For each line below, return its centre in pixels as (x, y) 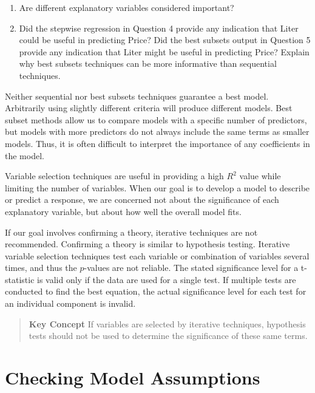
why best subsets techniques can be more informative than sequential (148, 63)
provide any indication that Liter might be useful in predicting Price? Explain (164, 51)
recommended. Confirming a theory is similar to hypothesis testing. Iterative (147, 244)
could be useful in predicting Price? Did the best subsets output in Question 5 (165, 40)
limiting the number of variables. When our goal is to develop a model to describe (157, 187)
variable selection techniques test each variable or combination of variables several (157, 255)
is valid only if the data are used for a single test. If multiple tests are (167, 279)
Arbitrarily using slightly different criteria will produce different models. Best (149, 108)
